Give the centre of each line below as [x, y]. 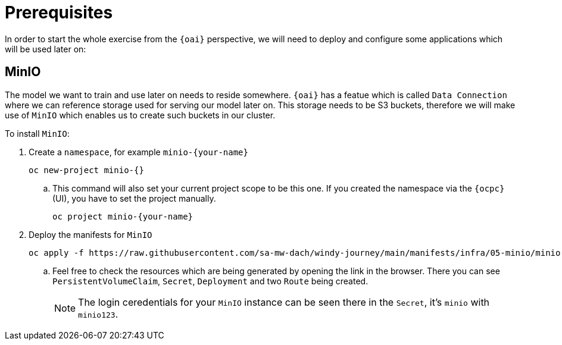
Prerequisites [59, 12]
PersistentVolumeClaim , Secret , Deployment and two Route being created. [210, 281]
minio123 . [98, 314]
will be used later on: [46, 49]
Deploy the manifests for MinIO [90, 234]
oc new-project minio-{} [86, 170]
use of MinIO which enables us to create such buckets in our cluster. [140, 115]
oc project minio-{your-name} [123, 216]
